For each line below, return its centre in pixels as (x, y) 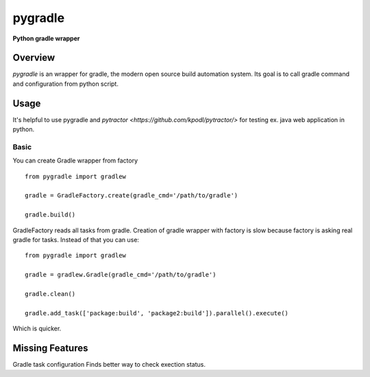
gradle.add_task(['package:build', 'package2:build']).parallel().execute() (157, 313)
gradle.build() (50, 215)
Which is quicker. (37, 328)
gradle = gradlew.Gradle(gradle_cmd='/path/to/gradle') (121, 275)
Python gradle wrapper (46, 38)
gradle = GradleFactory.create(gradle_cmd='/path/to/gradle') (132, 196)
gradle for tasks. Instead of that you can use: (76, 240)
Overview (34, 58)
